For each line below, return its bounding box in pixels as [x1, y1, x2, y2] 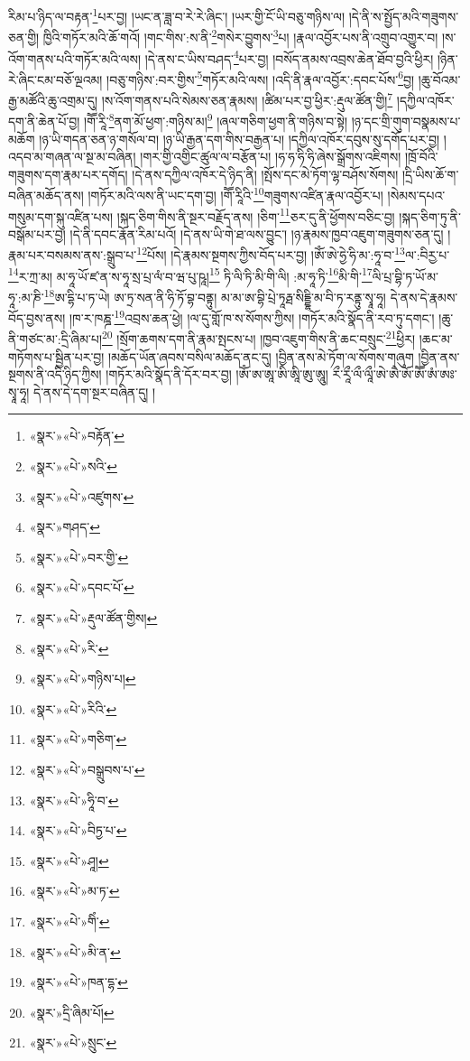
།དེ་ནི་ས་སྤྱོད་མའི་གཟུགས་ [348, 6, 459, 25]
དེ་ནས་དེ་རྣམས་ [390, 287, 458, 306]
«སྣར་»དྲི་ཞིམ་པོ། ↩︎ [29, 1002, 115, 1021]
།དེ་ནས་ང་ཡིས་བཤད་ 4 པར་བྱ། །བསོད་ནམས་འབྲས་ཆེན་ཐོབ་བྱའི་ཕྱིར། [144, 46, 434, 68]
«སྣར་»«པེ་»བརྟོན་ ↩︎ [29, 426, 124, 445]
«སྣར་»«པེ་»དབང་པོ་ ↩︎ [29, 578, 134, 597]
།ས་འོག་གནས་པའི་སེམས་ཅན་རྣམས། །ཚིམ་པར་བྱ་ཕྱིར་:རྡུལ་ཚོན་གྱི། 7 [101, 88, 393, 109]
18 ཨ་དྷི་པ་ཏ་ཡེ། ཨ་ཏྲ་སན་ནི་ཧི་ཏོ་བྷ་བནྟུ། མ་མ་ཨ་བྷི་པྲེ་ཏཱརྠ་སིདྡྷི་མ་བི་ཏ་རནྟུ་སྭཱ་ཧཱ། [43, 284, 386, 306]
